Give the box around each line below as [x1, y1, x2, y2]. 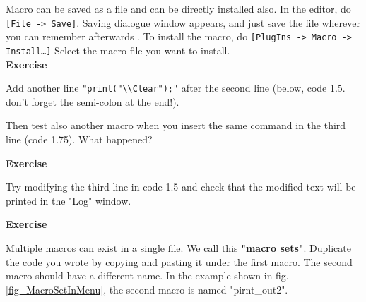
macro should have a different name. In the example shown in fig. [6, 268, 289, 283]
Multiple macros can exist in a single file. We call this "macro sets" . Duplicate [6, 240, 351, 255]
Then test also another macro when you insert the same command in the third [6, 118, 346, 133]
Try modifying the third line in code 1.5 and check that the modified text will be [6, 179, 356, 194]
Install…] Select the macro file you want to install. [6, 42, 230, 57]
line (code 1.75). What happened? [6, 132, 153, 146]
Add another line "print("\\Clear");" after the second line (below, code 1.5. [6, 80, 346, 95]
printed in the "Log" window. [6, 193, 131, 207]
